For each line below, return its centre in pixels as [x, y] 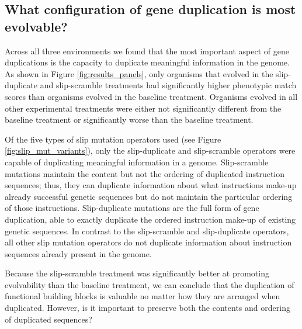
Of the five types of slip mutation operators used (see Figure [113, 139]
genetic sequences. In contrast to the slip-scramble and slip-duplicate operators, [147, 231]
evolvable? [36, 26]
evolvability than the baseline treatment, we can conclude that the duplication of [150, 284]
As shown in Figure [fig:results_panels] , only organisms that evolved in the [139, 73]
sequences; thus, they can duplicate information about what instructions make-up [151, 185]
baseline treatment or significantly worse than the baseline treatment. [129, 120]
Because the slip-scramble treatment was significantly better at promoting [137, 273]
